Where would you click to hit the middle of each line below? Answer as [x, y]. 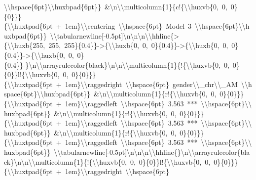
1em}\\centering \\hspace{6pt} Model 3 [128, 26]
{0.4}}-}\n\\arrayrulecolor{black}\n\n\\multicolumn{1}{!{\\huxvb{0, [112, 65]
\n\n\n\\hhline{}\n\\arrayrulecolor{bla [188, 152]
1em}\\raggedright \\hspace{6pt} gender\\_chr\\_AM [151, 84]
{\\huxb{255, [25, 45]
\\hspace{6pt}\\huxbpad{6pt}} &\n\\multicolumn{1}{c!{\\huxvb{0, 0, [116, 6]
